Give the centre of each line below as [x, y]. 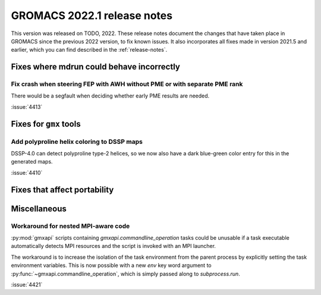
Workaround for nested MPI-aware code [70, 226]
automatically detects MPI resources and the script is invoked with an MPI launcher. [114, 246]
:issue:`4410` [27, 172]
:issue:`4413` [27, 106]
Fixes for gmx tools [46, 124]
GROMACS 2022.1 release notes [92, 15]
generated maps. [32, 162]
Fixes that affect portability [62, 189]
